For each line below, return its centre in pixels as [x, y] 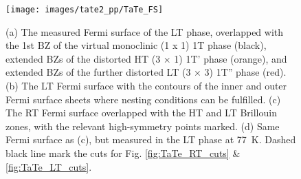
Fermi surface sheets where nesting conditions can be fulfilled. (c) [143, 99]
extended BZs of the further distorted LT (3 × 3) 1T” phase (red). [146, 72]
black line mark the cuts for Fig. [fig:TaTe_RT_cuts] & [123, 153]
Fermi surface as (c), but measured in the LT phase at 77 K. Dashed [151, 139]
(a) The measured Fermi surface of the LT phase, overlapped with [145, 31]
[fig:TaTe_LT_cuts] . [49, 166]
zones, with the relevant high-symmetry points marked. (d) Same [143, 126]
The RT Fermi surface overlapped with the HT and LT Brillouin [141, 113]
